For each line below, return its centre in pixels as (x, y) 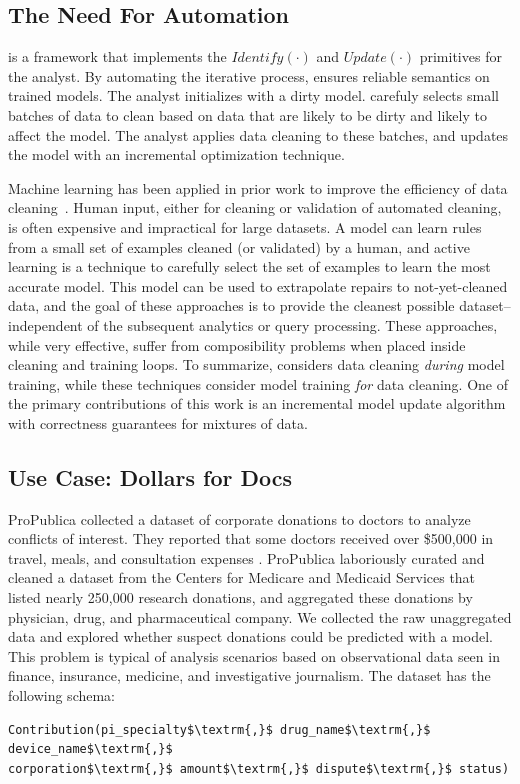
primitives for (460, 56)
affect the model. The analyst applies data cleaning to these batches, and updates (258, 134)
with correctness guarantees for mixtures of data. (158, 422)
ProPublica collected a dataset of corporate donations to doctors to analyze (239, 518)
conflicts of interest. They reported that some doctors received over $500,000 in (251, 538)
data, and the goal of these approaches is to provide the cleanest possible (231, 305)
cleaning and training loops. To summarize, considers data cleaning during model (256, 364)
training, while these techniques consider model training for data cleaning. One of (258, 383)
